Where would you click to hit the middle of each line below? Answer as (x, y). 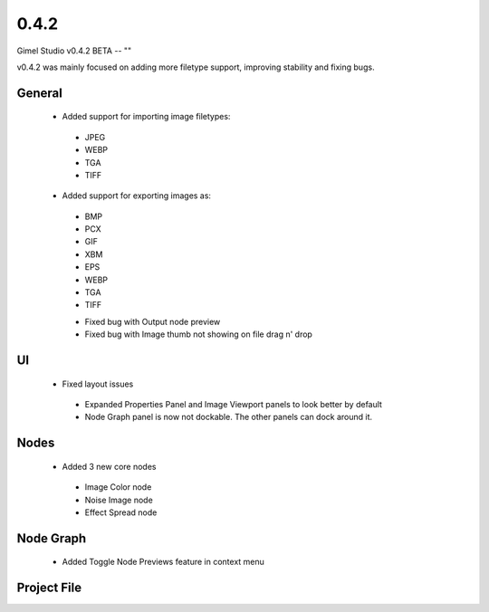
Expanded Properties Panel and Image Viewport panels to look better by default (233, 404)
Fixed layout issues (98, 384)
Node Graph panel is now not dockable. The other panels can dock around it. (229, 417)
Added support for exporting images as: (137, 196)
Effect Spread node (121, 512)
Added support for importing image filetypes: (146, 117)
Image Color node (118, 487)
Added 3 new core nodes (109, 466)
